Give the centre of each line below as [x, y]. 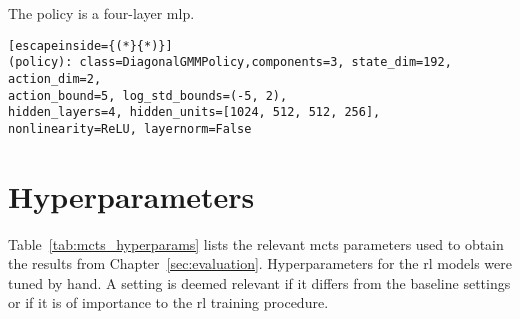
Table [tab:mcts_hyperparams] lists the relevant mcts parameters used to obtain [256, 243]
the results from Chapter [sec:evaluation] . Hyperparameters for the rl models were [260, 263]
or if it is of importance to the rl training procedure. [168, 302]
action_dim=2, [55, 78]
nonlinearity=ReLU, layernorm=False [130, 128]
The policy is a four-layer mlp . [101, 13]
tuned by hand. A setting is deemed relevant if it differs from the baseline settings [259, 282]
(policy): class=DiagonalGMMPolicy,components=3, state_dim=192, [230, 62]
